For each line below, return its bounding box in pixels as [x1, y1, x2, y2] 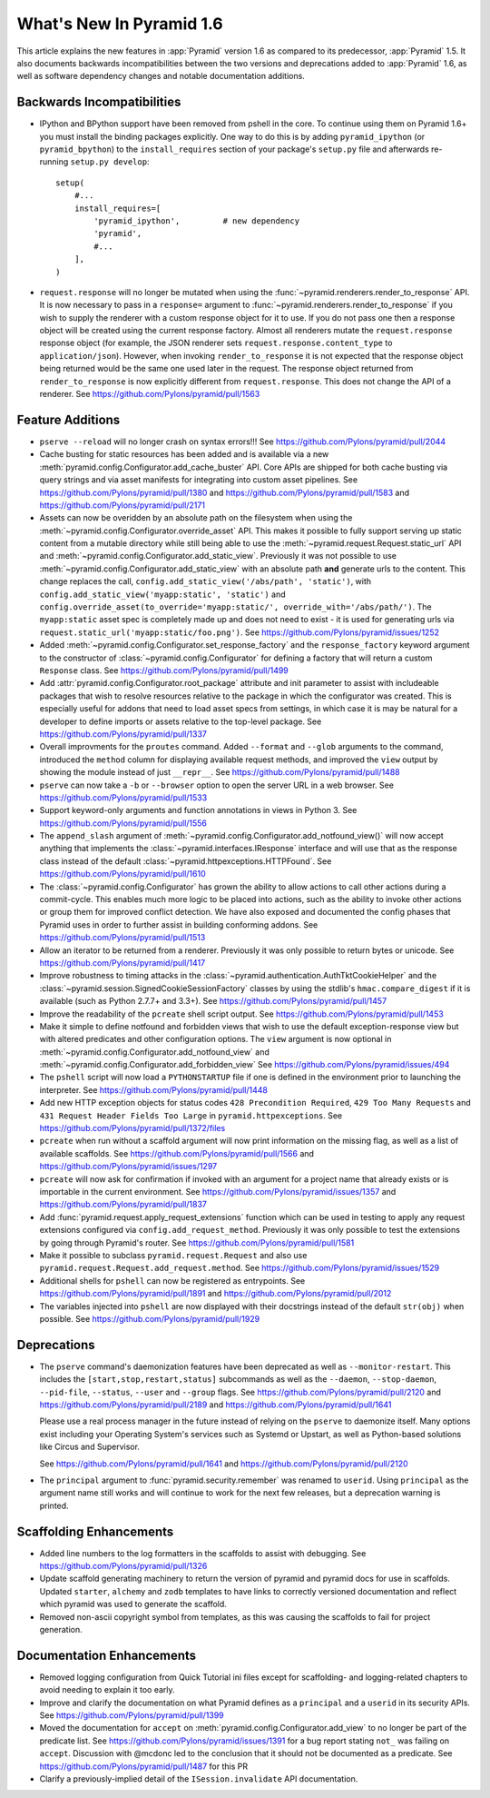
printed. [39, 1500, 69, 1511]
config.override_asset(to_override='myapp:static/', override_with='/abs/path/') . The [39, 601, 432, 612]
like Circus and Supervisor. [39, 1441, 141, 1453]
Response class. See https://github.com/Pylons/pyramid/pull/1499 [39, 664, 289, 676]
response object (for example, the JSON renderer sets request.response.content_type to [39, 337, 393, 349]
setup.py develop [70, 157, 148, 167]
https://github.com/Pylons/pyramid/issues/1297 [39, 1161, 218, 1172]
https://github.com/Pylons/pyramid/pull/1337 [39, 728, 208, 740]
